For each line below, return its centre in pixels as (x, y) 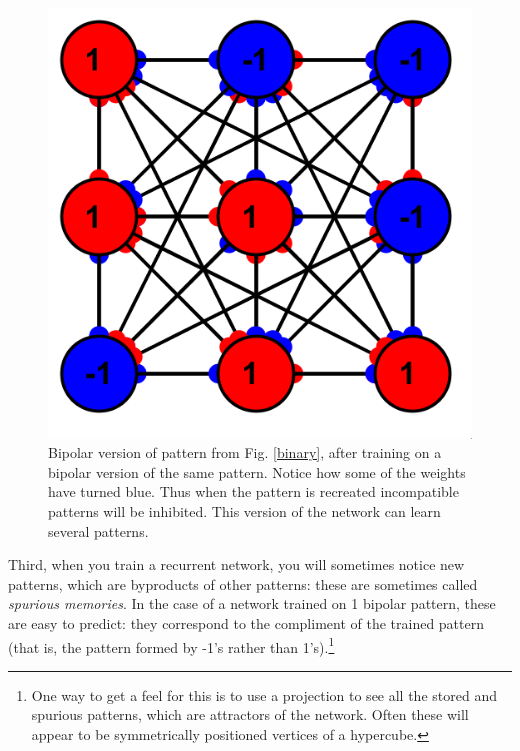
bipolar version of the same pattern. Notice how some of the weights (257, 471)
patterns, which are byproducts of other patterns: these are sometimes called (243, 583)
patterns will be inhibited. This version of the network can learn (244, 511)
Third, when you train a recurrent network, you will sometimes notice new (236, 564)
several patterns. (98, 530)
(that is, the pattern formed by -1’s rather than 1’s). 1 (171, 645)
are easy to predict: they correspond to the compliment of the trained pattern (246, 622)
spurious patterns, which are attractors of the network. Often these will (250, 714)
